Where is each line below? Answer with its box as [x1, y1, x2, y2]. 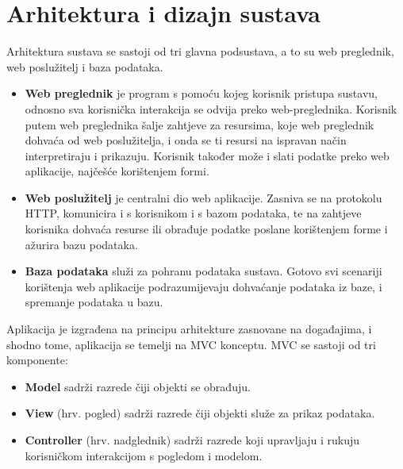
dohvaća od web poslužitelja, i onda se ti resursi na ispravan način [25, 132, 347, 148]
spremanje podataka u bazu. [25, 294, 163, 310]
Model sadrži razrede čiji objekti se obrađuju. [25, 378, 251, 394]
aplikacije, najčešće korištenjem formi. [25, 163, 209, 179]
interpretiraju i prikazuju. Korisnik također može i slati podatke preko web [25, 147, 390, 163]
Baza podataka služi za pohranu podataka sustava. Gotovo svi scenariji [25, 263, 382, 279]
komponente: [6, 352, 68, 368]
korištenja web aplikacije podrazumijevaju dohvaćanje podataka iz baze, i [25, 278, 382, 294]
